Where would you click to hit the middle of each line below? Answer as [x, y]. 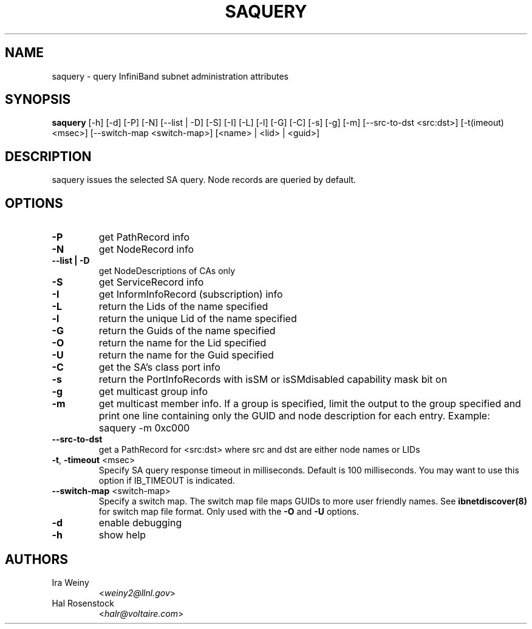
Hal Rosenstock [83, 603]
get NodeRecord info [146, 249]
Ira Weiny [70, 582]
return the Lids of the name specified [183, 307]
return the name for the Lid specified [182, 343]
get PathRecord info [144, 237]
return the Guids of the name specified [187, 331]
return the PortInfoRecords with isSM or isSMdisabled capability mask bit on [273, 380]
